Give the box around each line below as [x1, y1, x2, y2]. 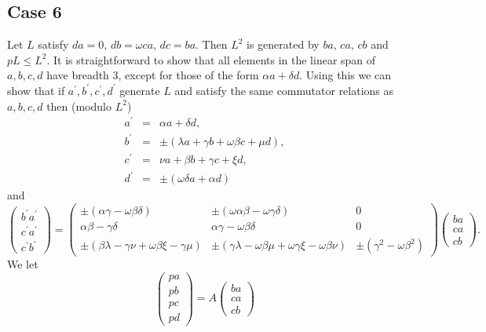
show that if [7, 82, 65, 98]
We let [7, 256, 38, 272]
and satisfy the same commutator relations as [174, 82, 394, 98]
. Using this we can [299, 67, 392, 83]
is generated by [247, 36, 320, 53]
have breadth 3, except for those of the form [46, 67, 259, 83]
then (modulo [46, 97, 111, 114]
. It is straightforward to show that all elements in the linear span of [46, 51, 376, 67]
